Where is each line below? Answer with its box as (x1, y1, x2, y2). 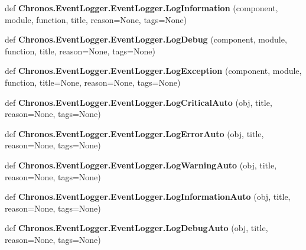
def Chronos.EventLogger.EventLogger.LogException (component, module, (5, 64, 302, 77)
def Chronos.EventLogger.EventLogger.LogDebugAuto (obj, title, (5, 222, 268, 234)
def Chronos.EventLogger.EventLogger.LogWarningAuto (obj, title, (5, 158, 277, 171)
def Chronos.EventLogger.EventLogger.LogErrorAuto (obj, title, (5, 127, 264, 139)
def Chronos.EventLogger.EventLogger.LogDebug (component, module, (5, 33, 287, 46)
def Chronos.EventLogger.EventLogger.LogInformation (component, (5, 2, 278, 14)
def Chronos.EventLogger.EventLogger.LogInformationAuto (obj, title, (5, 190, 291, 203)
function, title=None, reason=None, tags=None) (5, 76, 181, 88)
